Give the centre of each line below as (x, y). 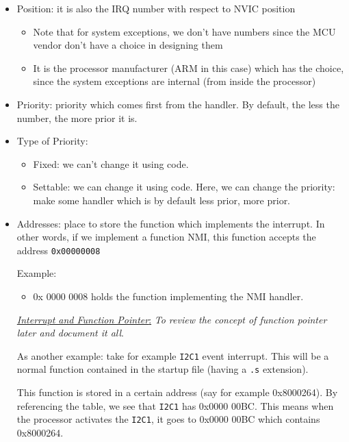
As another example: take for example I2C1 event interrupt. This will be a (173, 355)
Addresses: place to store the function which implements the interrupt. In (171, 223)
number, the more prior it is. (77, 118)
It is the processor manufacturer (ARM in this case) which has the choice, (189, 67)
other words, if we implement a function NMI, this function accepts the (166, 237)
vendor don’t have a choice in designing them (128, 45)
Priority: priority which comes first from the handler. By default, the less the (178, 104)
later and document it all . (70, 333)
